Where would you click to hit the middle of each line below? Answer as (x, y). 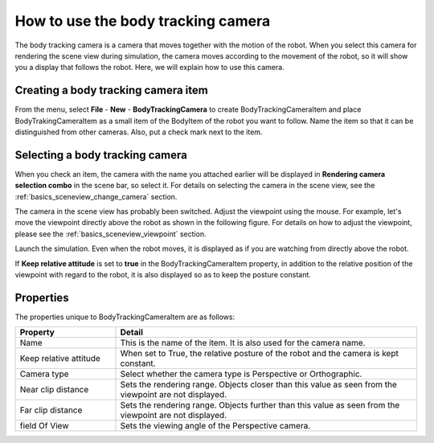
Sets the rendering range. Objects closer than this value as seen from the (259, 384)
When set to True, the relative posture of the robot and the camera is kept (260, 354)
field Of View (44, 426)
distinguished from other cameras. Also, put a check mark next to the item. (139, 132)
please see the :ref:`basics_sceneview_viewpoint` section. (111, 234)
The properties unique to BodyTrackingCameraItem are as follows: (125, 317)
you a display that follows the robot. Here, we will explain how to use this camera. (149, 68)
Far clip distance (51, 410)
